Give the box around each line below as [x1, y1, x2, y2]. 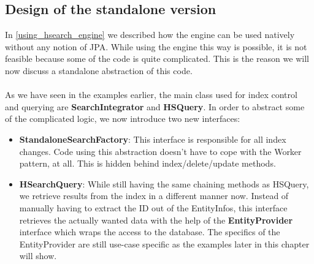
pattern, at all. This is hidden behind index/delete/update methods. [19, 157, 276, 170]
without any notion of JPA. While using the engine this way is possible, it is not [5, 40, 307, 53]
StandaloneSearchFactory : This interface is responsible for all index [19, 132, 286, 145]
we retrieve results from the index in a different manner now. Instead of [19, 189, 289, 202]
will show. [19, 249, 57, 262]
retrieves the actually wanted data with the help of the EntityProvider [19, 213, 293, 226]
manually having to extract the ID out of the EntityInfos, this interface [19, 201, 288, 214]
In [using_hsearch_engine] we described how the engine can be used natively [5, 28, 295, 41]
